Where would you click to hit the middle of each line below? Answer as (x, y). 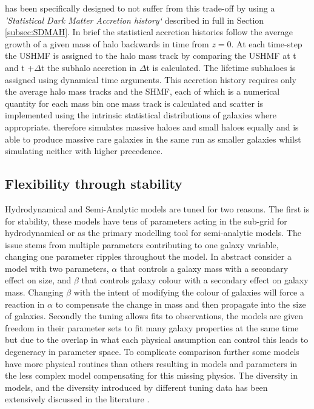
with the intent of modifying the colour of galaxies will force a (189, 292)
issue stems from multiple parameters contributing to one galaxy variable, (142, 244)
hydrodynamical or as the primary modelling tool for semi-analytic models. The (153, 233)
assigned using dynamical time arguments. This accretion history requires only (151, 79)
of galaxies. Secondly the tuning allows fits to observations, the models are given (154, 316)
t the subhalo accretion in (89, 67)
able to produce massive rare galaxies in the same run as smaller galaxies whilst (153, 139)
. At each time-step (267, 43)
